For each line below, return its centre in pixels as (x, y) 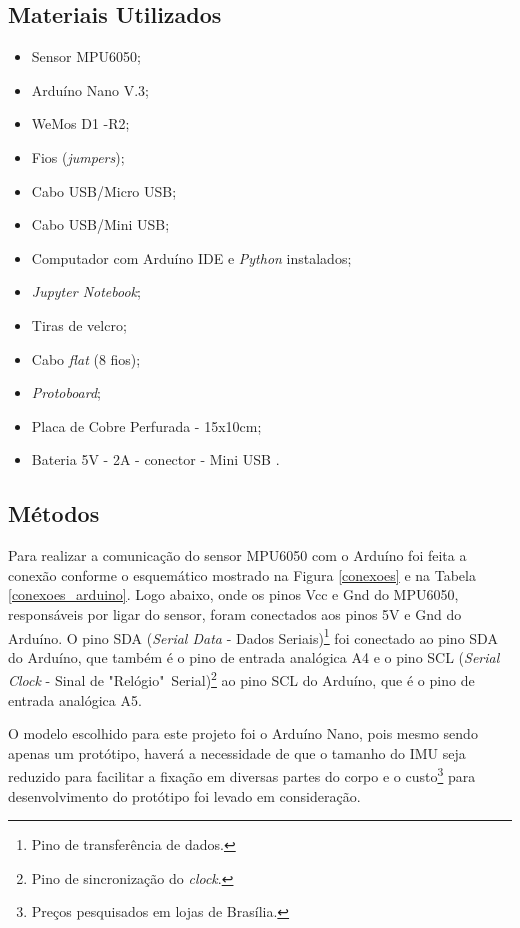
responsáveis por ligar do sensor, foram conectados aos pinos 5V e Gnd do (235, 613)
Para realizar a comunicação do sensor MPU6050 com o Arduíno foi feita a (237, 555)
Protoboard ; (66, 392)
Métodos (54, 513)
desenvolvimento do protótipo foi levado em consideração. (184, 795)
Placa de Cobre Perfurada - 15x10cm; (146, 425)
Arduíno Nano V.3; (90, 89)
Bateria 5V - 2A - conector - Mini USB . (155, 459)
